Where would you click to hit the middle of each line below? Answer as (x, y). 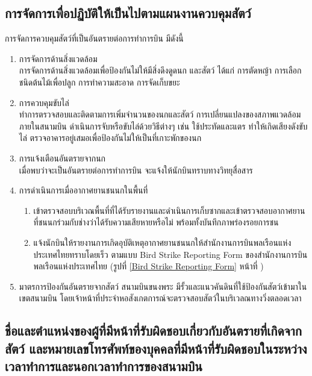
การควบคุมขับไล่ (44, 102)
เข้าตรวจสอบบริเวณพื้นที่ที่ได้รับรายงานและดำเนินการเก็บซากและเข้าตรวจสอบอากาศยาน (169, 210)
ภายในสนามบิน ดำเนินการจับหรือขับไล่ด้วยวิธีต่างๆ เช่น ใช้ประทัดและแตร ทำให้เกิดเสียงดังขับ (163, 126)
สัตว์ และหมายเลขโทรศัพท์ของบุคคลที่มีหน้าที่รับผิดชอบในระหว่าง (156, 348)
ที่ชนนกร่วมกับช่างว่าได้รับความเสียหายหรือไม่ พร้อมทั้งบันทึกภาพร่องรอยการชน (156, 222)
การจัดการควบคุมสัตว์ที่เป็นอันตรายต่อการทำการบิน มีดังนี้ (94, 38)
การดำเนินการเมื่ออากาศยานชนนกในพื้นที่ (83, 190)
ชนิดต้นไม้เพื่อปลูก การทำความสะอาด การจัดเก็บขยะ (99, 82)
